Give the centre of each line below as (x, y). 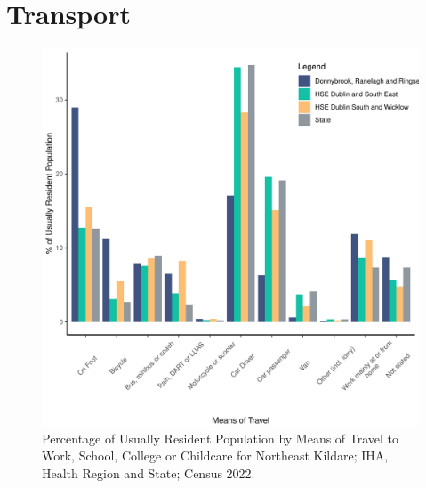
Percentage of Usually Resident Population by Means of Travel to (221, 438)
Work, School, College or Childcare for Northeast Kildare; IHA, (215, 455)
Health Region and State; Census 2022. (149, 472)
